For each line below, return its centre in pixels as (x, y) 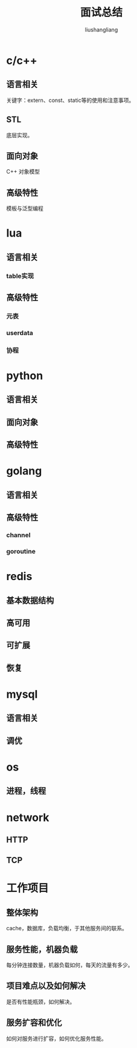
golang (24, 471)
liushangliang (101, 29)
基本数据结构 (30, 600)
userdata (20, 333)
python (25, 376)
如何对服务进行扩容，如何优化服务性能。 (56, 1038)
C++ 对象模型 (23, 172)
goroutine (21, 552)
